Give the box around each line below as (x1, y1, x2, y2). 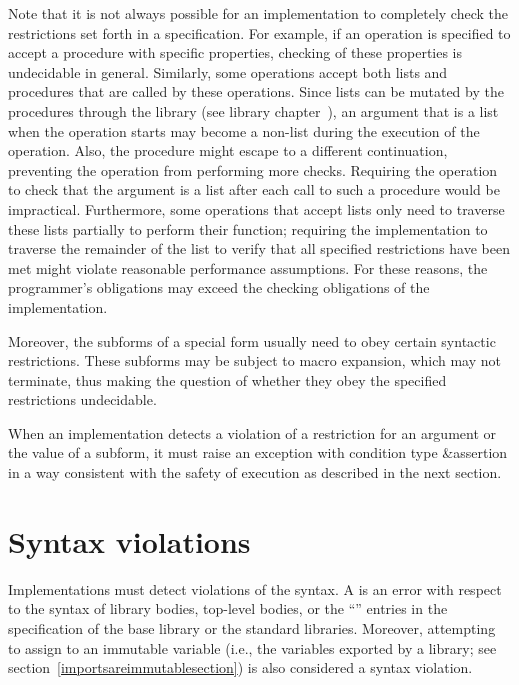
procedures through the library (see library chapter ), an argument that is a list (8, 100, 499, 121)
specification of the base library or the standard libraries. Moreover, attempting (8, 617, 496, 638)
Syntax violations (8, 520, 251, 561)
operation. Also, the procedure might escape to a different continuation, (8, 140, 448, 161)
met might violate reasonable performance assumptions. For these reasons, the (8, 257, 488, 278)
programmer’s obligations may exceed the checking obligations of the (8, 277, 430, 298)
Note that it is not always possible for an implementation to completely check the (8, 3, 509, 23)
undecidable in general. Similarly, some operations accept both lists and (8, 61, 448, 82)
